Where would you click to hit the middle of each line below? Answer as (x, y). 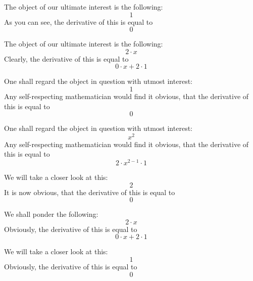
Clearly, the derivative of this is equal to (66, 58)
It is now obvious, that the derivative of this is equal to (90, 192)
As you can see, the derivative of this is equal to (79, 21)
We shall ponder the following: (51, 214)
